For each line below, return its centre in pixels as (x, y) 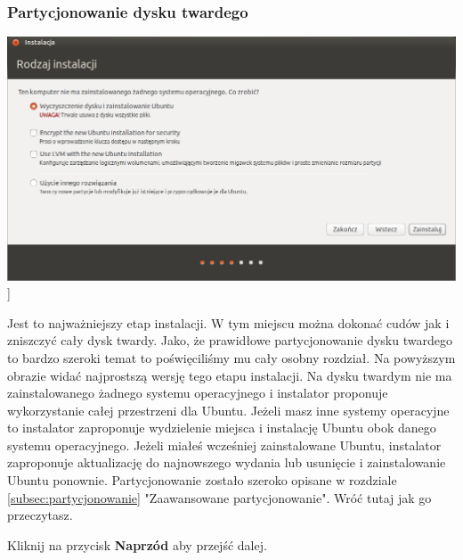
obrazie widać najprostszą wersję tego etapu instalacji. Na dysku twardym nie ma (230, 375)
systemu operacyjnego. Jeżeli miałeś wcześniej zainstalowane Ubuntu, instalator (224, 445)
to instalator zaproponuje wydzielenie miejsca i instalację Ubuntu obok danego (222, 428)
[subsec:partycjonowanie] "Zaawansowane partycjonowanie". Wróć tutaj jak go (219, 497)
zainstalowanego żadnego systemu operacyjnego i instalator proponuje (198, 393)
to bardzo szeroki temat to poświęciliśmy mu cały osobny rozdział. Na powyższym (231, 357)
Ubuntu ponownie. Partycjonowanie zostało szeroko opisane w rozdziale (202, 480)
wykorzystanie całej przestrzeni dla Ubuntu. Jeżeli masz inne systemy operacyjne (228, 410)
